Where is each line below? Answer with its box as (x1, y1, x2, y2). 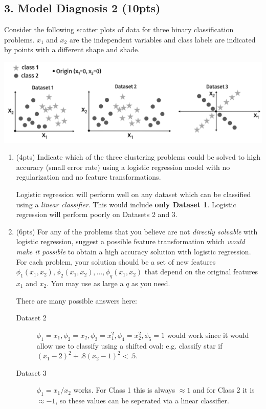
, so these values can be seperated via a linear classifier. (55, 395, 229, 406)
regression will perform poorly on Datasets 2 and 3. (16, 209, 178, 220)
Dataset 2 (16, 312, 47, 323)
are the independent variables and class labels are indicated (69, 34, 256, 45)
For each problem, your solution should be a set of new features (16, 256, 216, 267)
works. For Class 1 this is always (73, 384, 175, 395)
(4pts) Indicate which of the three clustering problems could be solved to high (16, 152, 260, 162)
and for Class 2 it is (193, 384, 255, 395)
